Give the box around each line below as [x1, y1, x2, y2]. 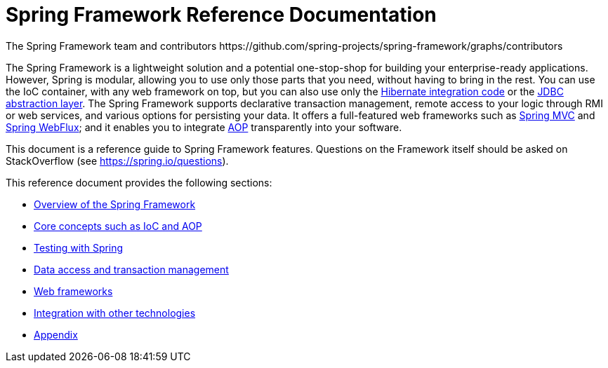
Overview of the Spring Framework [34, 198, 196, 210]
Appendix [34, 328, 78, 341]
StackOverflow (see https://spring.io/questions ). [6, 154, 229, 167]
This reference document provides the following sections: [6, 176, 272, 189]
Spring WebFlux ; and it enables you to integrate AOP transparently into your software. [6, 121, 402, 133]
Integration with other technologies [34, 306, 196, 319]
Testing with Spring [34, 241, 124, 254]
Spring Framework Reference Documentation [6, 3, 437, 27]
